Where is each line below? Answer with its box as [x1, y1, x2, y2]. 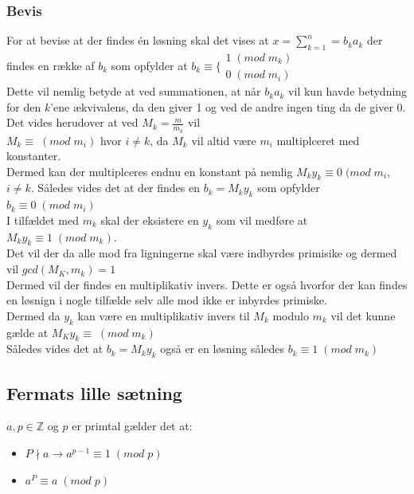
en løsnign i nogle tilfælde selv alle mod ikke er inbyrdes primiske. [6, 292, 327, 308]
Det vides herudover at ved [6, 114, 139, 131]
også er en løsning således [160, 340, 285, 357]
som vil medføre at [216, 211, 308, 228]
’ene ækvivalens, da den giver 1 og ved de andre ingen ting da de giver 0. [50, 98, 406, 115]
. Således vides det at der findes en [30, 179, 200, 196]
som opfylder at [111, 57, 188, 73]
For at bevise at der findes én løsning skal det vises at [6, 32, 269, 49]
